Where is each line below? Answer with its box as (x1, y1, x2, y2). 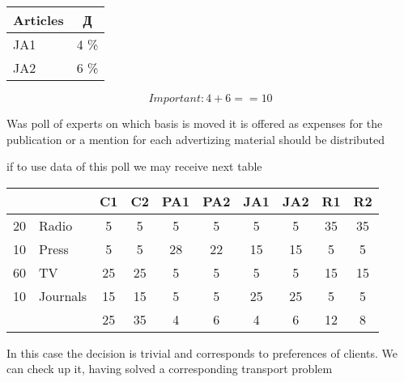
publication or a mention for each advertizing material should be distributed (6, 130, 385, 147)
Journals (39, 286, 87, 305)
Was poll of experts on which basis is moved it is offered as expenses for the (6, 115, 383, 131)
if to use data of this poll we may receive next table (6, 158, 262, 175)
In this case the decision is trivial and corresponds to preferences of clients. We (6, 344, 398, 361)
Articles (13, 11, 64, 29)
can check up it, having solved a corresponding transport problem (6, 360, 333, 377)
